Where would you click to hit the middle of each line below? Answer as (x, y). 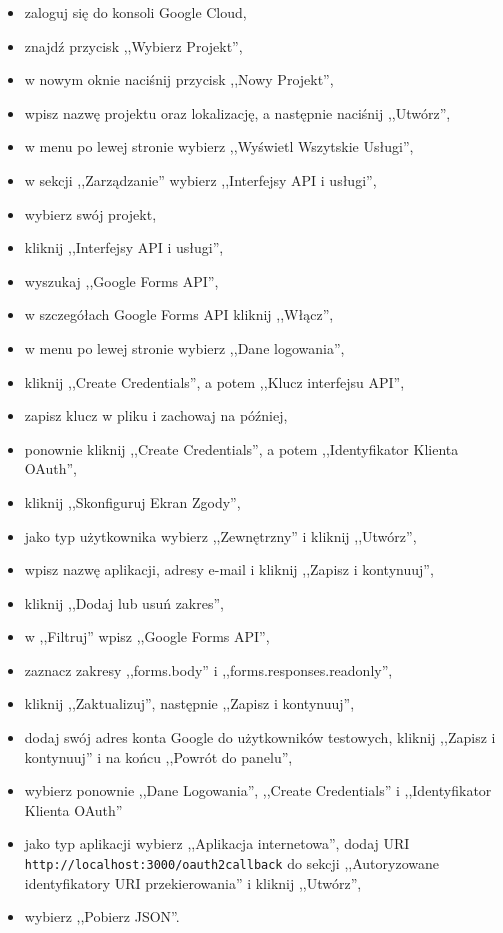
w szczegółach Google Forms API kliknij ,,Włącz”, (179, 314)
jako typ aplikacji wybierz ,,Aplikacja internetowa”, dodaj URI (217, 843)
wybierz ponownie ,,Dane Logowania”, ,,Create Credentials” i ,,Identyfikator (258, 790)
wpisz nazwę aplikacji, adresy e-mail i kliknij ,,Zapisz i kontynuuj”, (229, 569)
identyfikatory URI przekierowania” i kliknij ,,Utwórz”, (193, 882)
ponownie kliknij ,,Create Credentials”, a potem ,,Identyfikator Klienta (241, 448)
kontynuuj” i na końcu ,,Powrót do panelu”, (158, 756)
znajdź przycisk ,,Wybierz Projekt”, (133, 45)
